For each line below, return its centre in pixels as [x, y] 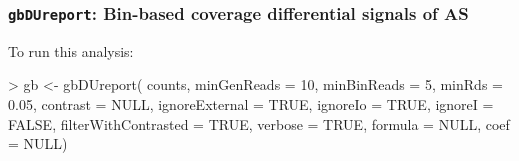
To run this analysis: [71, 50]
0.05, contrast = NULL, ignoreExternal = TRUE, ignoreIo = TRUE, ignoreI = [251, 103]
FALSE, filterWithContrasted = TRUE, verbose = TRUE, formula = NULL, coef [259, 123]
